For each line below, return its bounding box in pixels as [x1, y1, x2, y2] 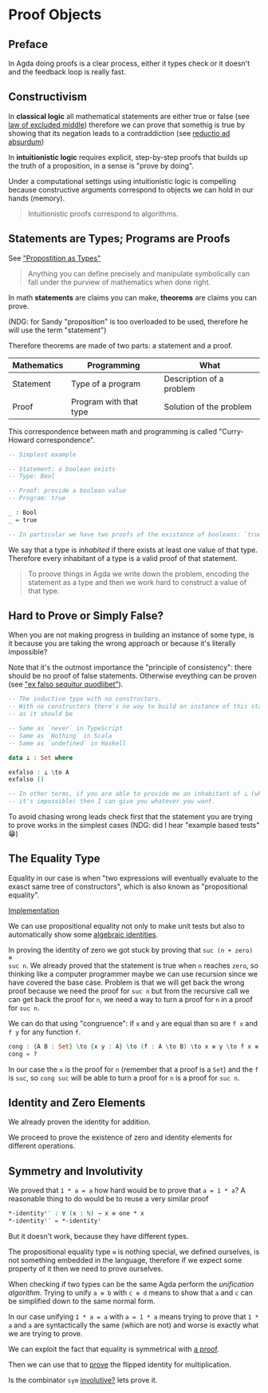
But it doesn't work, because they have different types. [8, 1232, 189, 1240]
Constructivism [8, 90, 88, 104]
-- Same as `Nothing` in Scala [8, 731, 112, 740]
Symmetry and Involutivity [8, 1164, 144, 1178]
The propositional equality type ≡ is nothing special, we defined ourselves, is [8, 1247, 260, 1256]
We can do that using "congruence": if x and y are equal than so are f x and [8, 1018, 258, 1028]
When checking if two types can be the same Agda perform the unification [8, 1280, 254, 1288]
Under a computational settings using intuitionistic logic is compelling [8, 176, 237, 185]
